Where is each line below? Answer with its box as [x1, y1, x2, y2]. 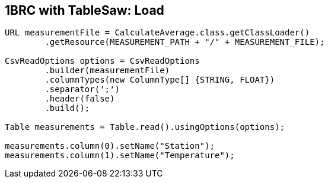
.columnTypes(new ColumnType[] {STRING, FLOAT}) [44, 75, 275, 85]
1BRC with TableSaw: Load [5, 3, 164, 18]
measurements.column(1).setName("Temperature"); [5, 151, 235, 161]
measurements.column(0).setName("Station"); [5, 141, 215, 151]
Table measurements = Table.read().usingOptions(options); [5, 122, 285, 132]
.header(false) [44, 94, 115, 104]
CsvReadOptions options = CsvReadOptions [5, 56, 200, 66]
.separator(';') [44, 84, 120, 94]
